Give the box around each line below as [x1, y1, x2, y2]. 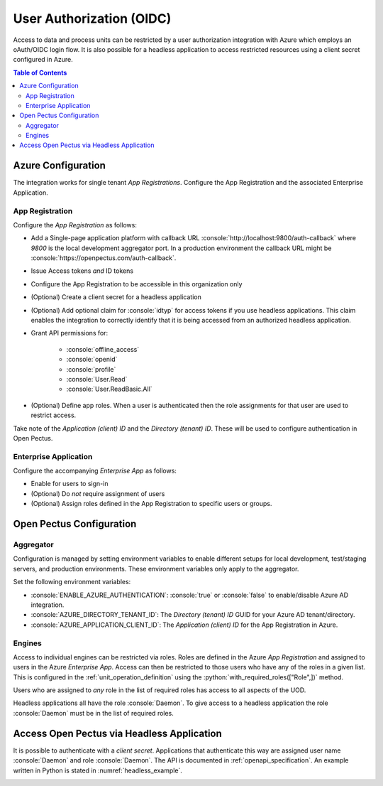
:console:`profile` [66, 365, 116, 373]
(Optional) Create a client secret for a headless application [30, 293, 201, 301]
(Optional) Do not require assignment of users [30, 489, 165, 497]
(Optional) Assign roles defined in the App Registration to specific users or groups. [30, 500, 272, 508]
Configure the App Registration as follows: [13, 220, 138, 229]
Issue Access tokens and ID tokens [30, 267, 134, 275]
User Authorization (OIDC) [13, 11, 172, 26]
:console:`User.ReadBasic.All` [66, 384, 152, 394]
